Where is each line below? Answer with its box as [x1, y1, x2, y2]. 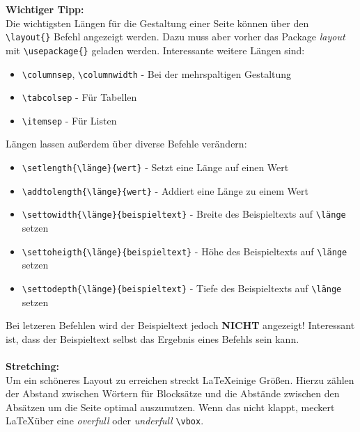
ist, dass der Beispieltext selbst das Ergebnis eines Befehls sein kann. [6, 331, 299, 346]
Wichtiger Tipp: [6, 2, 84, 16]
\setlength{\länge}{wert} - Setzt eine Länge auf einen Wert [22, 160, 289, 175]
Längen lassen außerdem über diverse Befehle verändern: [6, 136, 247, 151]
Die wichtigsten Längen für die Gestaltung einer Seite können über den [6, 15, 309, 30]
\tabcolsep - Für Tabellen [22, 90, 137, 104]
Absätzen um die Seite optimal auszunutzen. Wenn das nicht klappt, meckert [6, 399, 335, 414]
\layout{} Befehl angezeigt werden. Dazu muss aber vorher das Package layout [6, 29, 345, 44]
